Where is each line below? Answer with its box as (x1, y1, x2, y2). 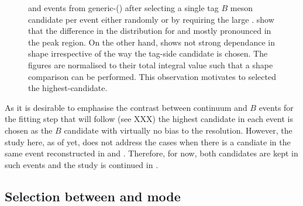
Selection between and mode (5, 187, 181, 205)
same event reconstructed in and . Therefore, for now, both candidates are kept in (5, 147, 298, 159)
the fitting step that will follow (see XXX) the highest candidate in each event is (5, 113, 293, 125)
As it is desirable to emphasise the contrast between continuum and (5, 101, 247, 113)
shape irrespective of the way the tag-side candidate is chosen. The (28, 47, 268, 60)
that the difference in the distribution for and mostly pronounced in (28, 25, 271, 37)
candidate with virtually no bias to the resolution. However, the (64, 124, 292, 136)
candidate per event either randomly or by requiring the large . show (28, 13, 274, 25)
